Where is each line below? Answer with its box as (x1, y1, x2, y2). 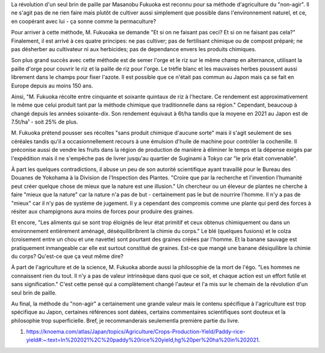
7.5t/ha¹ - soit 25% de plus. (11, 118, 78, 126)
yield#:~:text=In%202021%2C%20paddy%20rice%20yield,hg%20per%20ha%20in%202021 (26, 336, 259, 343)
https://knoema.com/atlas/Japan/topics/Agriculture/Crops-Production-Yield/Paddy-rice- (26, 328, 246, 336)
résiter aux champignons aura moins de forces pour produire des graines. (11, 208, 194, 215)
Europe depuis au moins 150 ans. (11, 82, 93, 89)
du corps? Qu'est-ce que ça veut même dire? (11, 252, 123, 260)
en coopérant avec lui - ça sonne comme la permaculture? (11, 17, 156, 25)
